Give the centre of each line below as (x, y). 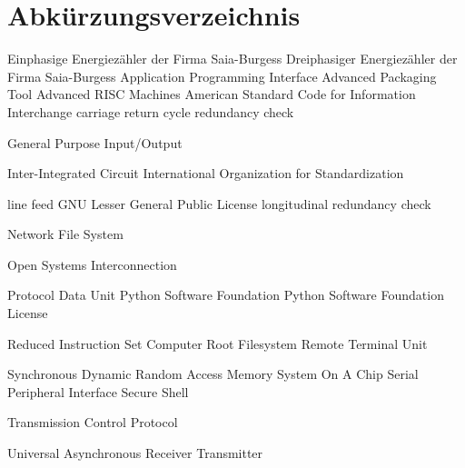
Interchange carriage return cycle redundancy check (151, 111)
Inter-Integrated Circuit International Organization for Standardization (206, 173)
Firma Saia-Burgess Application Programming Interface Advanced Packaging (222, 76)
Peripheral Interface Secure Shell (98, 391)
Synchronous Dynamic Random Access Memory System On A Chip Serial (213, 374)
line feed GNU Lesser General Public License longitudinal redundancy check (219, 203)
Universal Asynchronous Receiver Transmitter (135, 453)
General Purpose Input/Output (95, 142)
